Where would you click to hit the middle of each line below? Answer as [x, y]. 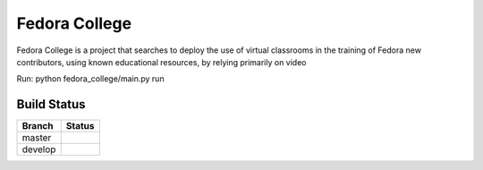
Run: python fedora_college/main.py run [90, 79]
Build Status [51, 104]
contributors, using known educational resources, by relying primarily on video [161, 62]
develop [39, 149]
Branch [38, 126]
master [37, 138]
